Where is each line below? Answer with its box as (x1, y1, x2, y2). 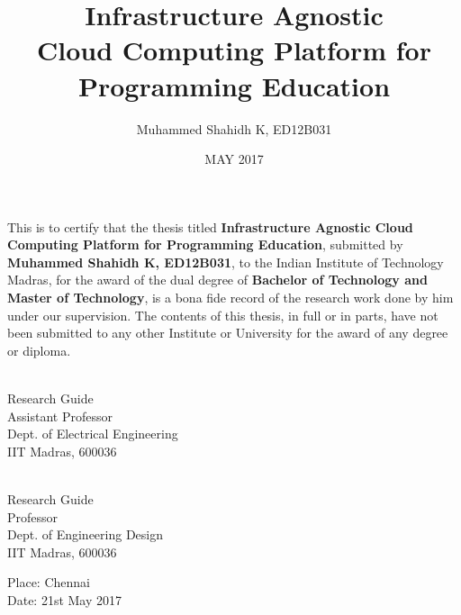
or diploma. (7, 340, 71, 359)
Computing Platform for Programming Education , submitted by (7, 235, 403, 254)
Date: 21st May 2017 (7, 590, 122, 609)
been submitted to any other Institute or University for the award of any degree (7, 323, 448, 342)
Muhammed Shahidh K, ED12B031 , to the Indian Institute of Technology (7, 252, 444, 271)
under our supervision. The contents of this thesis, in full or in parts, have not (7, 305, 438, 324)
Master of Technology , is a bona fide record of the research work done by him (7, 288, 454, 307)
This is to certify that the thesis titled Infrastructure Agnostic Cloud (7, 217, 413, 236)
